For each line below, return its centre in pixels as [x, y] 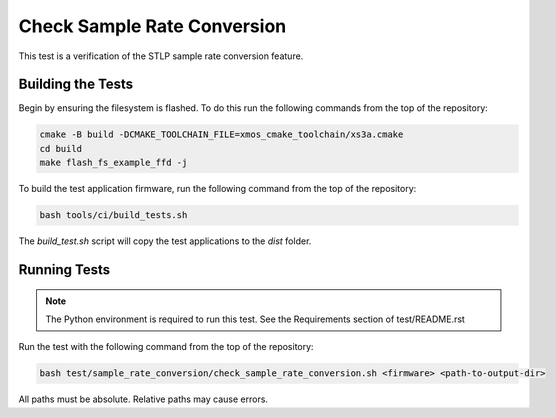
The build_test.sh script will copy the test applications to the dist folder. [165, 241]
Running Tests [64, 269]
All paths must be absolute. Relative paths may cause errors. [143, 399]
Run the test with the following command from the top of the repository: [166, 347]
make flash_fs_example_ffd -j [113, 163]
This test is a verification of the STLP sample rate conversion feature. [161, 56]
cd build [61, 148]
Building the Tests [76, 84]
